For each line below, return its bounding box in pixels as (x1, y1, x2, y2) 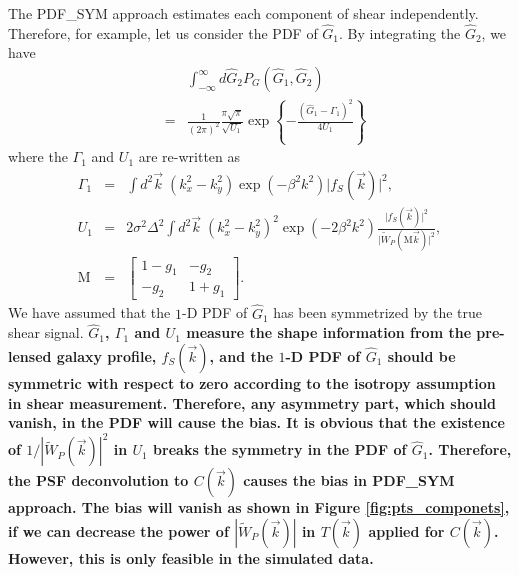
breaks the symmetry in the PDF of (153, 439, 407, 460)
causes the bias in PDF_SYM (243, 470, 455, 491)
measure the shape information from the (186, 322, 472, 343)
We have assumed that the (8, 302, 171, 323)
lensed (8, 345, 52, 366)
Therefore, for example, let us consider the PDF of (8, 22, 318, 43)
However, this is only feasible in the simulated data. (8, 547, 374, 568)
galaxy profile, (56, 345, 157, 366)
